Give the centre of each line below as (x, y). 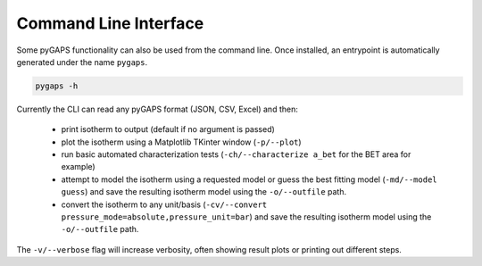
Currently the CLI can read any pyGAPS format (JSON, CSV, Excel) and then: (157, 109)
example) (78, 167)
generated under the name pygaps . (82, 62)
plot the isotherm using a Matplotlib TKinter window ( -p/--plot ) (182, 142)
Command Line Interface (110, 23)
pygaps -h (57, 86)
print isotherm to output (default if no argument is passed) (168, 129)
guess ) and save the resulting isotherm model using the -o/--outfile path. (204, 192)
